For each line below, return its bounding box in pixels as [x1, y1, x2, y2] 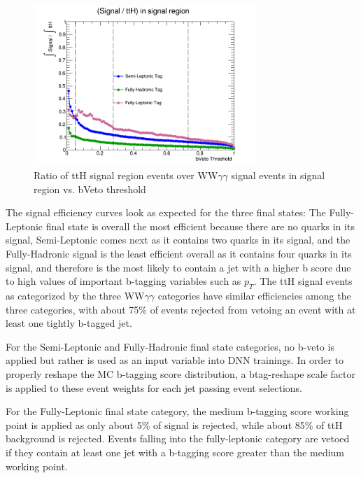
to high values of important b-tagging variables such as [6, 274, 241, 288]
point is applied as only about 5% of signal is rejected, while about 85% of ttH [6, 417, 343, 432]
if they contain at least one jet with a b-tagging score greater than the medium [6, 444, 345, 459]
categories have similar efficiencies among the [157, 288, 351, 303]
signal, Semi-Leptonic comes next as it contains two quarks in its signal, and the [6, 232, 351, 247]
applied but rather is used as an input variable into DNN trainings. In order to [6, 353, 344, 367]
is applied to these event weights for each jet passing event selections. [6, 380, 303, 395]
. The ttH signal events [253, 274, 353, 288]
